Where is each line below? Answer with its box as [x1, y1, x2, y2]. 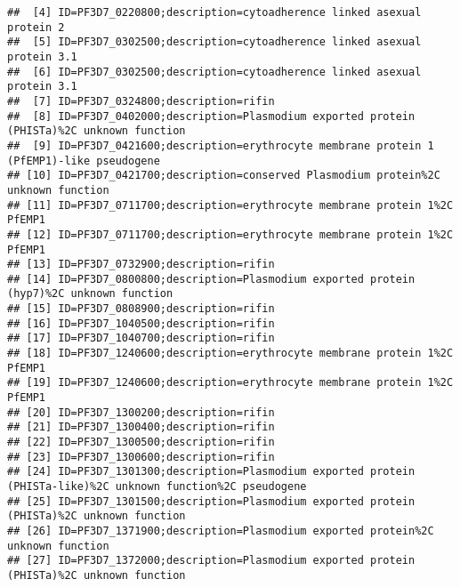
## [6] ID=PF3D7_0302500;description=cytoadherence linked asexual [7, 65, 422, 78]
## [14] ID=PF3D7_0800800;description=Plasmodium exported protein [7, 272, 416, 285]
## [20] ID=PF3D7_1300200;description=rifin [7, 406, 275, 419]
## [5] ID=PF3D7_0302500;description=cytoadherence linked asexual [7, 36, 422, 49]
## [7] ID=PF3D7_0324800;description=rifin [7, 94, 275, 108]
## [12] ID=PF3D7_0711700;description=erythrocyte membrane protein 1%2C [7, 228, 454, 241]
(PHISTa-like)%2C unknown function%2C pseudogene [7, 480, 307, 493]
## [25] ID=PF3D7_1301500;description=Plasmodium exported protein [7, 495, 416, 508]
